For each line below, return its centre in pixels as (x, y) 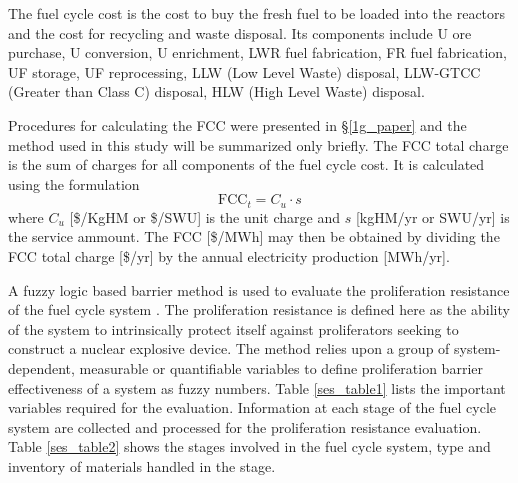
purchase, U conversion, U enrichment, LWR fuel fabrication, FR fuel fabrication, (257, 52)
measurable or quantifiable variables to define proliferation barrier (281, 367)
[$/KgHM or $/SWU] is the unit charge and (205, 216)
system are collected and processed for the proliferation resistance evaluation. (245, 426)
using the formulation (74, 183)
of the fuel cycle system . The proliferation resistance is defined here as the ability (259, 309)
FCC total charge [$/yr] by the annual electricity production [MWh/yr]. (229, 255)
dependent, (41, 367)
